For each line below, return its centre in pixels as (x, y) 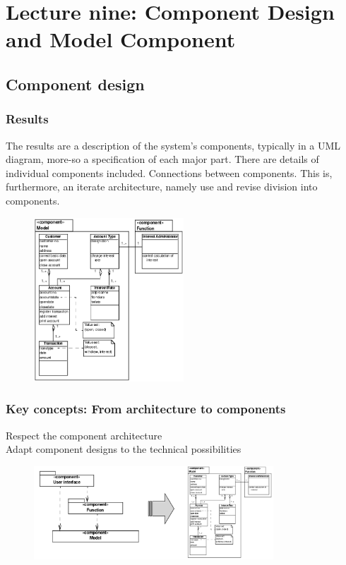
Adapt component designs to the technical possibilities (124, 449)
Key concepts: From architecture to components (146, 409)
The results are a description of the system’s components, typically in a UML (173, 145)
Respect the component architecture (84, 435)
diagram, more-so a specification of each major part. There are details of (162, 159)
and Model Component (121, 39)
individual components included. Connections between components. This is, (169, 172)
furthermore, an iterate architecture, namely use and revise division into (162, 187)
